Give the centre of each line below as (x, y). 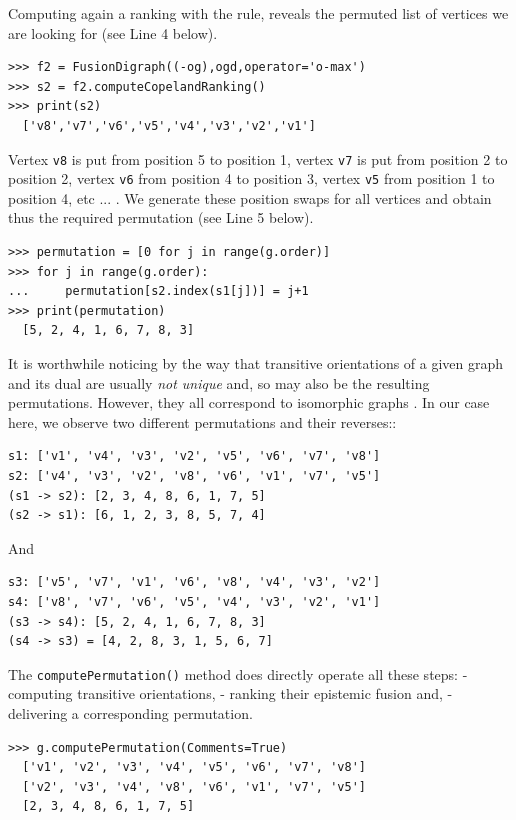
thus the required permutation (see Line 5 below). (161, 217)
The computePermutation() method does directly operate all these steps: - (238, 673)
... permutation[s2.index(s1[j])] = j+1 (158, 291)
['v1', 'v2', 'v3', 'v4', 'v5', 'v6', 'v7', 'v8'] (194, 767)
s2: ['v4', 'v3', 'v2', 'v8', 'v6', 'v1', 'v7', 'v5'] (194, 476)
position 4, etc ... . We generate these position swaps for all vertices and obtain (250, 197)
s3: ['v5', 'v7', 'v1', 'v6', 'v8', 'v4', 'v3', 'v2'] (194, 582)
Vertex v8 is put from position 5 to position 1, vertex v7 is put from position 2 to (258, 158)
